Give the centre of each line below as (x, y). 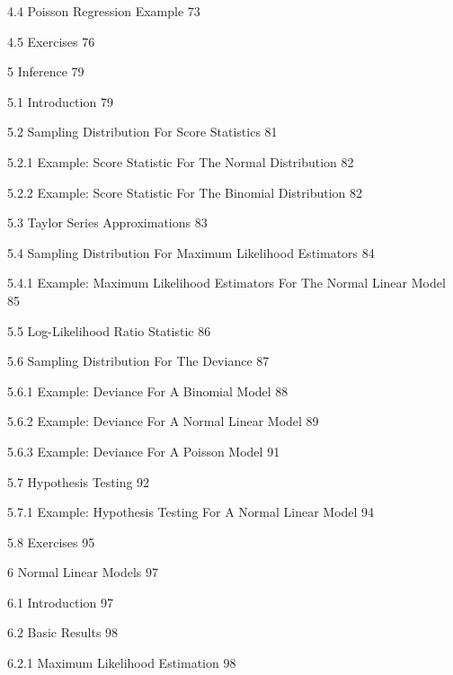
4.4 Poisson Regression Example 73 (104, 11)
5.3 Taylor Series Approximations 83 (107, 222)
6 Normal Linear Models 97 (83, 572)
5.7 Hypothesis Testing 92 (79, 481)
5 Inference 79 (46, 71)
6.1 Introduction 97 (60, 602)
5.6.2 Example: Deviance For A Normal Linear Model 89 (163, 421)
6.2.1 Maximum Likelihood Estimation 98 (122, 663)
